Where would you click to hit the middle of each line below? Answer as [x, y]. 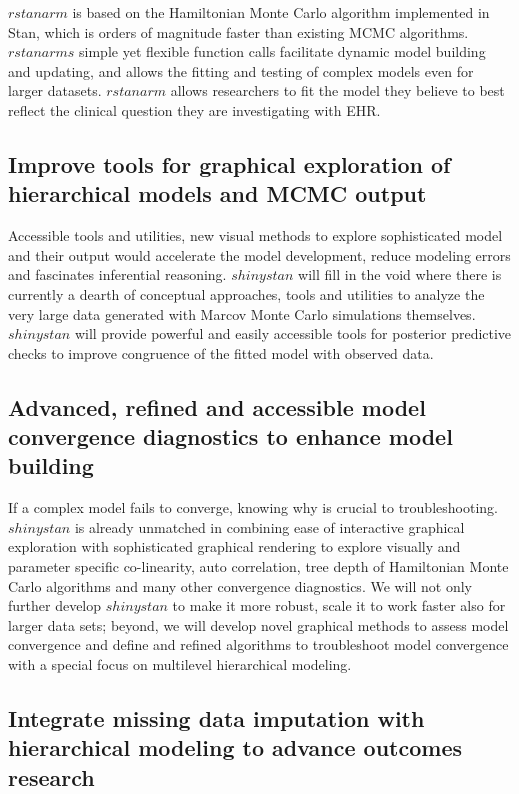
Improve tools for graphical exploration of [229, 163]
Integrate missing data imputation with [216, 718]
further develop [55, 605]
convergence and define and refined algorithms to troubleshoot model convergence [258, 644]
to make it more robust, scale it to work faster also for [339, 605]
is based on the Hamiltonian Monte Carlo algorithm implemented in [281, 12]
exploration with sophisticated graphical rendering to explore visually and [234, 546]
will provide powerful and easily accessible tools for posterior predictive [293, 333]
